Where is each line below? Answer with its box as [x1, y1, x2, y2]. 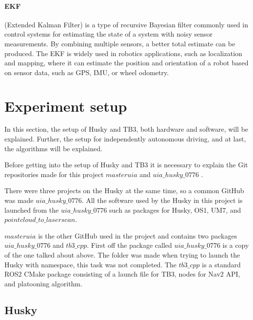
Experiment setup [4, 96, 127, 116]
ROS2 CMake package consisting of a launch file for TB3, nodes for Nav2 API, [4, 269, 240, 279]
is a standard [202, 259, 241, 269]
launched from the [4, 204, 59, 215]
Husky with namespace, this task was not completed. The [4, 259, 177, 269]
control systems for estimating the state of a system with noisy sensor [4, 29, 213, 39]
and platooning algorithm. [4, 278, 82, 288]
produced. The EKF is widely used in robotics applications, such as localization [4, 48, 242, 58]
